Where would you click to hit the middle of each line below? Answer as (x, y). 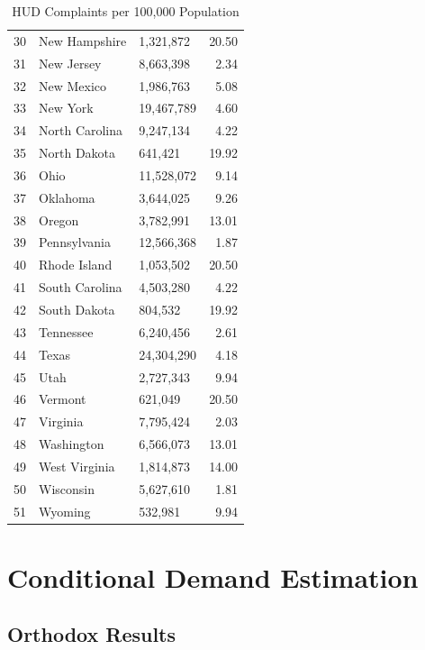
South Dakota (77, 309)
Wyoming (65, 511)
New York (66, 108)
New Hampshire (83, 40)
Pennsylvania (75, 242)
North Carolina (81, 130)
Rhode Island (76, 265)
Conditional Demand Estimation (213, 577)
